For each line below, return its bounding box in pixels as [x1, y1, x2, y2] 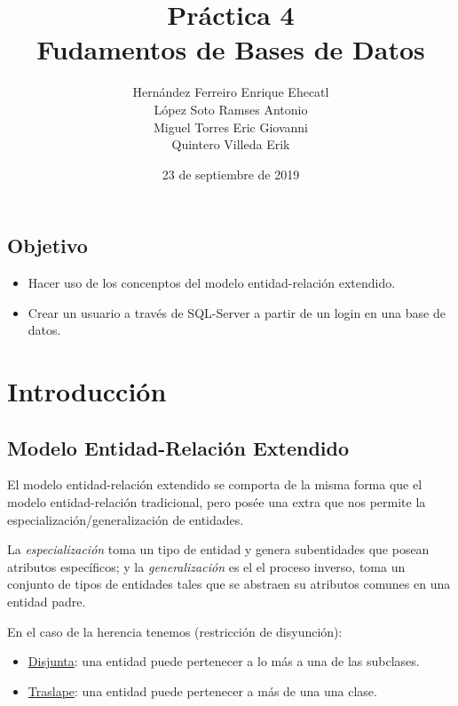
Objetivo [7, 232, 88, 259]
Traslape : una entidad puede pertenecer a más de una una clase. [28, 681, 377, 700]
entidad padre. [7, 592, 86, 611]
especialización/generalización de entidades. [7, 510, 244, 528]
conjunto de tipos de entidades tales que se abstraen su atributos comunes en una [7, 575, 451, 593]
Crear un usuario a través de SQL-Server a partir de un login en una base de [28, 303, 446, 321]
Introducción [7, 373, 167, 409]
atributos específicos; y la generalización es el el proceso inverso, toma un [7, 557, 406, 575]
